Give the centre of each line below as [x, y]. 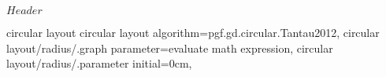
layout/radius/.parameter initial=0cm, [99, 63]
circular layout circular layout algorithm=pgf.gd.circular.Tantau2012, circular [193, 32]
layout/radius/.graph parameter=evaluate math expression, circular [170, 48]
